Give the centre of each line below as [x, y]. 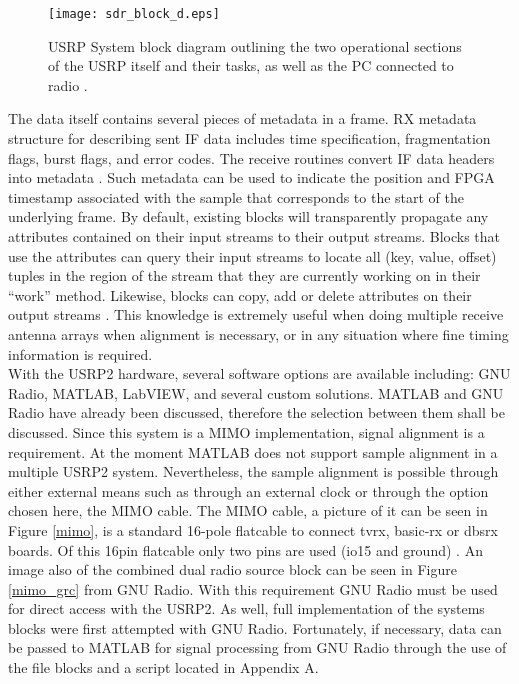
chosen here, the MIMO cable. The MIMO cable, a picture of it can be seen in [248, 510]
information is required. [80, 353]
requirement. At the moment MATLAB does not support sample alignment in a [253, 451]
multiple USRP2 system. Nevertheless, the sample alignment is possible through [253, 471]
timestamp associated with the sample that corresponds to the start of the [236, 196]
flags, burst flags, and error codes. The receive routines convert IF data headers [251, 157]
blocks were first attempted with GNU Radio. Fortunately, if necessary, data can [255, 627]
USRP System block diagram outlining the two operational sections [255, 45]
